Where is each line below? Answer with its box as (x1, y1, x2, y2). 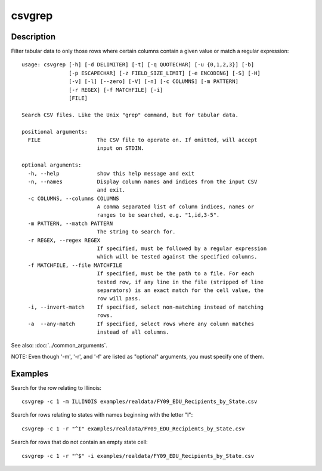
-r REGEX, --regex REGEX (27, 236, 101, 244)
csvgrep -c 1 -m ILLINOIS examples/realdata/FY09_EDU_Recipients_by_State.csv (21, 398, 258, 405)
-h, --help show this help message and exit (27, 170, 195, 177)
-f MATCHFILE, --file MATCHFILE (27, 261, 122, 269)
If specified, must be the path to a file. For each (97, 270, 255, 277)
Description (11, 32, 56, 42)
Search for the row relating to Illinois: (11, 384, 101, 391)
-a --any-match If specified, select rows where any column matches (27, 320, 255, 327)
